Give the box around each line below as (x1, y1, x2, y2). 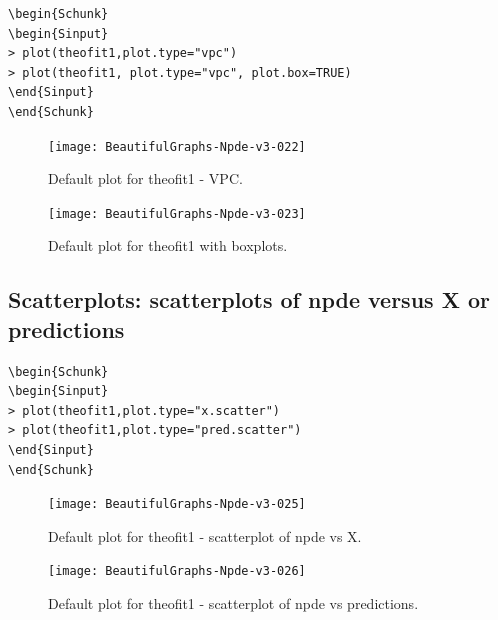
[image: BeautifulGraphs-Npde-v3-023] (48, 206, 306, 221)
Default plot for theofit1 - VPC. (48, 168, 243, 189)
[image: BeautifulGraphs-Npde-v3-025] (48, 497, 306, 512)
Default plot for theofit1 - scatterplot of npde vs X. (48, 525, 362, 546)
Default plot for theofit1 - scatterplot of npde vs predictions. (48, 593, 419, 614)
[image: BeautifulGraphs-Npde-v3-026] (48, 564, 306, 579)
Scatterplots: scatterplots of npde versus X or (8, 284, 490, 315)
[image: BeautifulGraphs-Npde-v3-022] (48, 139, 306, 154)
